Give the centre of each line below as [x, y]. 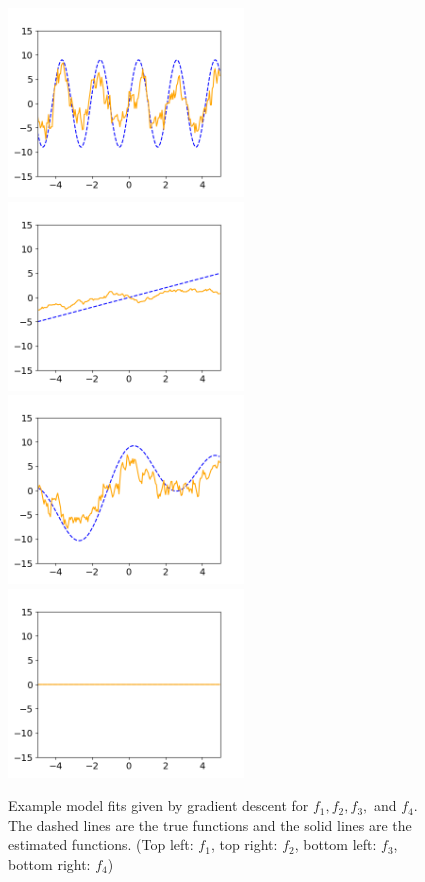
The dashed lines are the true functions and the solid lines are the [210, 824]
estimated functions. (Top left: [101, 844]
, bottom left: [335, 844]
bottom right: [49, 864]
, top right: [244, 844]
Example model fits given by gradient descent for [158, 805]
